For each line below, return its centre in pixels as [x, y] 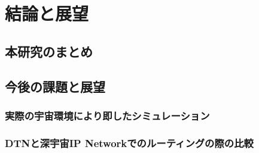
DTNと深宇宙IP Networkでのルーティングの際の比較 [129, 143]
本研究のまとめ [49, 51]
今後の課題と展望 [55, 86]
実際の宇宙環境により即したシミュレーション [107, 115]
